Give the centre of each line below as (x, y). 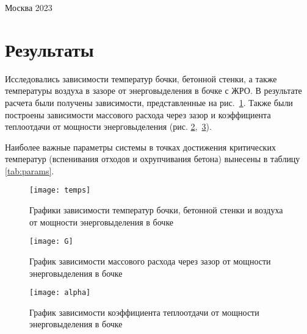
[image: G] (51, 242)
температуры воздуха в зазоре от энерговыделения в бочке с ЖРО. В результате (153, 91)
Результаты (49, 49)
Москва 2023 (29, 7)
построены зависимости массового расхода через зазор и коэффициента (138, 114)
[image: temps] (60, 190)
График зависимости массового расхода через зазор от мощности (150, 261)
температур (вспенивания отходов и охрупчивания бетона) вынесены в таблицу (153, 159)
